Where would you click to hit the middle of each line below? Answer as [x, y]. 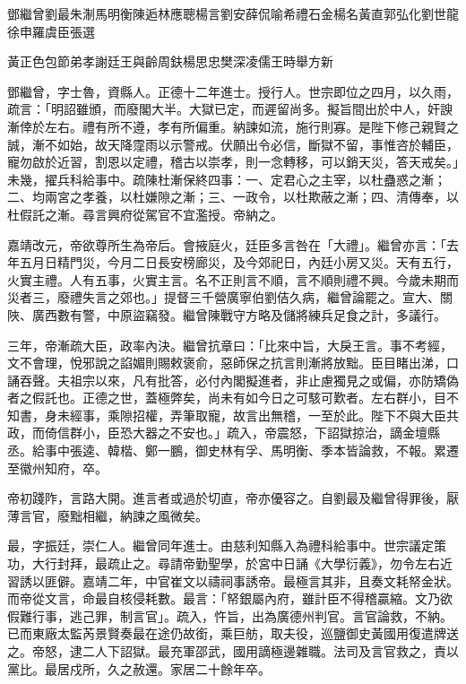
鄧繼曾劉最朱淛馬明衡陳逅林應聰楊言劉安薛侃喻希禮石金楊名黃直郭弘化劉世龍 [233, 13]
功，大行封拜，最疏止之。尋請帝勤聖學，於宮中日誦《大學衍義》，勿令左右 [224, 563]
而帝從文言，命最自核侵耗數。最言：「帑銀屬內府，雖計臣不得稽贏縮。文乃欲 [230, 598]
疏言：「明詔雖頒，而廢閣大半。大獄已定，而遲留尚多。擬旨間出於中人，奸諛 [230, 109]
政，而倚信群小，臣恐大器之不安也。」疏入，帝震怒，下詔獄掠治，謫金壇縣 [224, 433]
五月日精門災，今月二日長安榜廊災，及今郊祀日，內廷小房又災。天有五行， [239, 262]
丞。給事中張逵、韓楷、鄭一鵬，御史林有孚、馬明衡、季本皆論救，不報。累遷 [233, 450]
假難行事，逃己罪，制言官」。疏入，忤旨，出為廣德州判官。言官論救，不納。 [230, 615]
